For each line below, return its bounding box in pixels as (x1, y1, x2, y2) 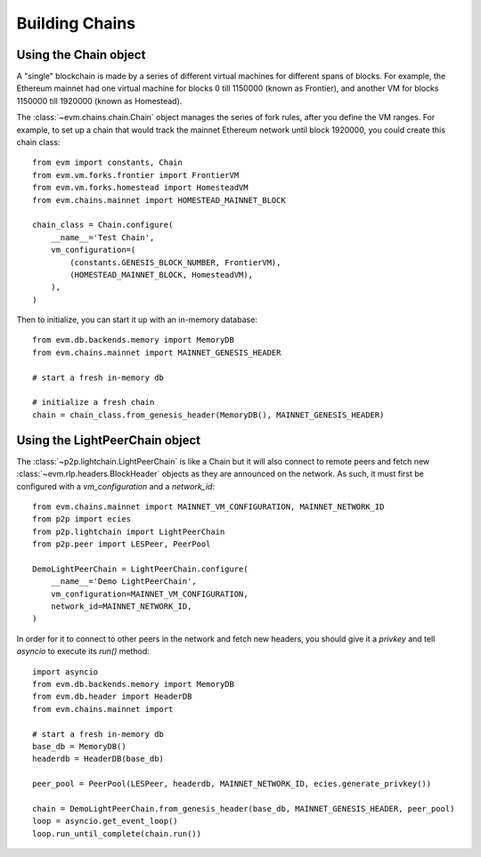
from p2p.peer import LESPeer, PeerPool (32, 539, 211, 549)
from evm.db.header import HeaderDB (32, 691, 192, 702)
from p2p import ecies (32, 514, 132, 524)
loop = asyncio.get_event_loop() (32, 816, 178, 827)
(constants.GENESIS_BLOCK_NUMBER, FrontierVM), (69, 257, 281, 267)
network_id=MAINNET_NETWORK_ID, (50, 602, 192, 611)
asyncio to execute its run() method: (16, 646, 151, 657)
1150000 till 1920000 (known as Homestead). (16, 95, 183, 106)
